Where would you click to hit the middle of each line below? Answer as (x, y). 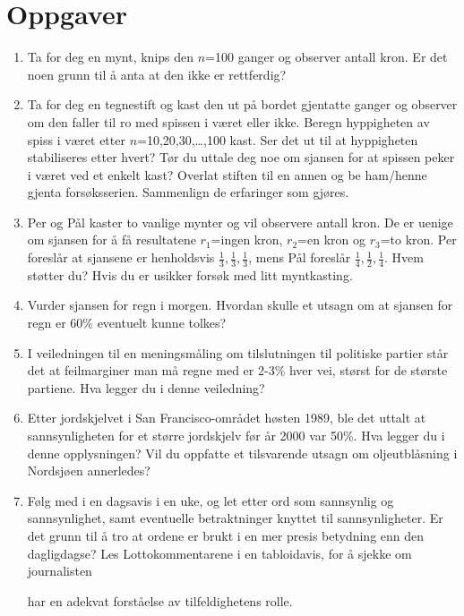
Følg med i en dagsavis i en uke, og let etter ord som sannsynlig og (211, 500)
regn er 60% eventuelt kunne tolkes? (127, 323)
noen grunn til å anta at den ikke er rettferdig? (157, 74)
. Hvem (404, 257)
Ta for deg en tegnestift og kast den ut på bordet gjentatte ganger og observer (242, 104)
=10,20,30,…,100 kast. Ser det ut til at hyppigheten (278, 139)
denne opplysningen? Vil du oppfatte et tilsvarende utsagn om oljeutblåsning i (242, 453)
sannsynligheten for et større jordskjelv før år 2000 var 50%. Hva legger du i (236, 436)
